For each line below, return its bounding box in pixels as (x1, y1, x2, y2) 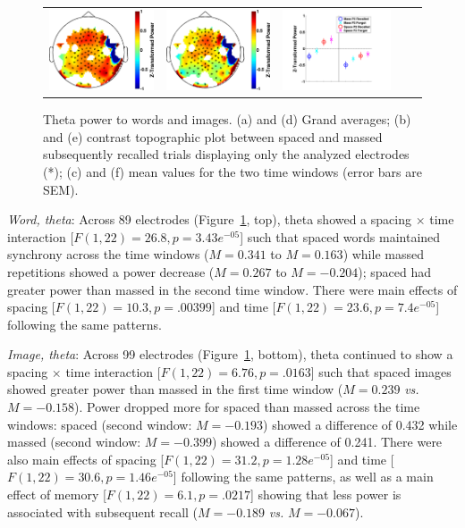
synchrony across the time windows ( (7, 245, 209, 264)
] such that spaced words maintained (240, 227, 441, 246)
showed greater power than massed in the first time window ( (7, 380, 343, 398)
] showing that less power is (249, 485, 402, 504)
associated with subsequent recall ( (7, 502, 199, 521)
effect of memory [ (7, 485, 106, 504)
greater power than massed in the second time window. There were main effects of (7, 280, 458, 298)
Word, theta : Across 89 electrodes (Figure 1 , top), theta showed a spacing (7, 210, 411, 229)
